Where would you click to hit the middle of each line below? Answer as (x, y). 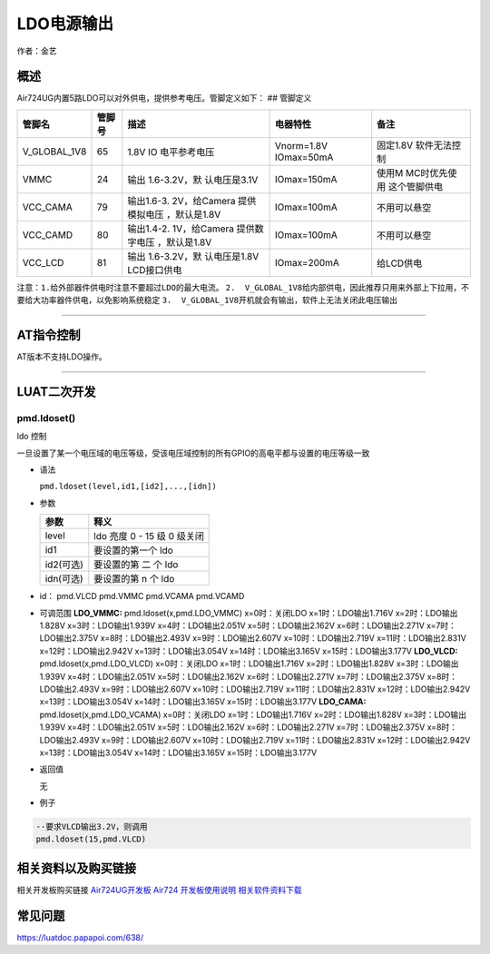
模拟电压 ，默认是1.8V (174, 214)
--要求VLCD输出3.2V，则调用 (92, 827)
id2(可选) (64, 565)
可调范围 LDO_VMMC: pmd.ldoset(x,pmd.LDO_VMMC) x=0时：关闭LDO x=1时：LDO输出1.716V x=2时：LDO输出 (249, 613)
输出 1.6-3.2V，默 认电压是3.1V (193, 180)
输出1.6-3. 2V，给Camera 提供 (192, 201)
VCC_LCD (43, 262)
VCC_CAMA (47, 207)
